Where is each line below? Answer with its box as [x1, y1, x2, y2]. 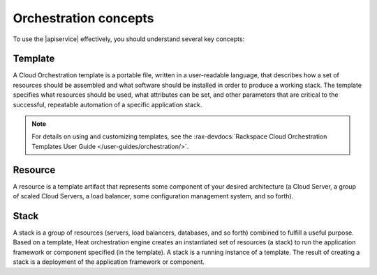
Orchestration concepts [13, 10, 154, 26]
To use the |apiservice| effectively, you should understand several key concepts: [13, 35, 245, 43]
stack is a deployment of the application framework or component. [13, 258, 205, 266]
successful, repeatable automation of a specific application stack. [13, 100, 202, 109]
